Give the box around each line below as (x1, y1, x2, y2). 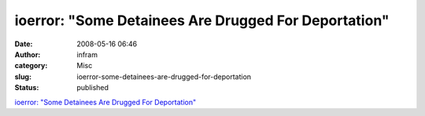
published (76, 83, 109, 92)
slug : (14, 71, 31, 82)
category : (14, 61, 48, 71)
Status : (14, 83, 39, 92)
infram (76, 49, 98, 59)
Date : (14, 39, 33, 49)
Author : (14, 49, 41, 59)
